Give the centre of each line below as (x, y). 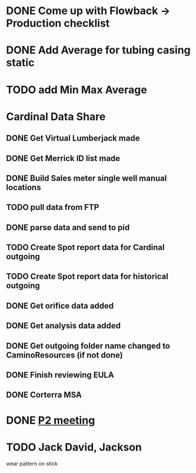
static (20, 63)
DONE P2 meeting (51, 420)
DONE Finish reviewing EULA (60, 375)
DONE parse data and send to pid (68, 227)
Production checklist (58, 23)
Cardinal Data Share (56, 116)
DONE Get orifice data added (60, 306)
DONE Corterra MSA (44, 395)
